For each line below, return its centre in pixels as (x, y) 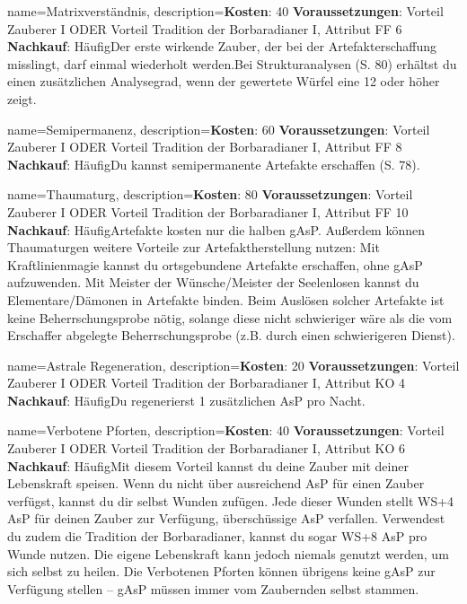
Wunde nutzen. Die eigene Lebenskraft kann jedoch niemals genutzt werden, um (228, 553)
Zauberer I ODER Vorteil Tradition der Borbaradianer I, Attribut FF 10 (208, 211)
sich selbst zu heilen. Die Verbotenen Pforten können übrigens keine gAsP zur (221, 571)
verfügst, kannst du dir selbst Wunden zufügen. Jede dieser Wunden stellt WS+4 (231, 500)
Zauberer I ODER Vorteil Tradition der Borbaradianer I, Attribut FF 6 (205, 28)
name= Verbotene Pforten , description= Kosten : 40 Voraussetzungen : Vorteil (226, 430)
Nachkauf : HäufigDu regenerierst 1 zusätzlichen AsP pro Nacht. (186, 400)
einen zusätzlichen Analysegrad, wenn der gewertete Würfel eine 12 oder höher (224, 81)
